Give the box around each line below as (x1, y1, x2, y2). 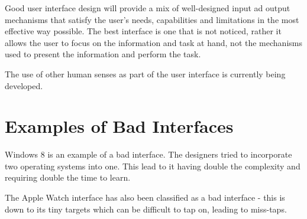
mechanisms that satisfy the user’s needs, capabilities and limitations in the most (5, 13, 299, 25)
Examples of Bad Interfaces (5, 114, 234, 138)
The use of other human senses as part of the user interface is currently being (5, 67, 286, 80)
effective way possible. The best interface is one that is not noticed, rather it (5, 25, 282, 37)
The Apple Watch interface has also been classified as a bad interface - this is (5, 191, 285, 204)
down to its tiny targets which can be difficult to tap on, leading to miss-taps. (5, 202, 287, 215)
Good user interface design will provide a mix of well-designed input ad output (5, 2, 290, 14)
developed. (5, 79, 43, 91)
